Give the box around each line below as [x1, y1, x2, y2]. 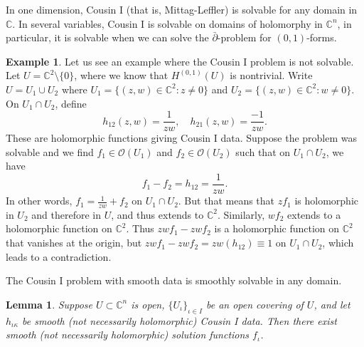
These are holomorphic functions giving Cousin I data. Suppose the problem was [6, 130, 358, 145]
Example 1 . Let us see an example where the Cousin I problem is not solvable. [6, 53, 354, 68]
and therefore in [31, 207, 101, 222]
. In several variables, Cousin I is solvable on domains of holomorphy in [12, 16, 323, 31]
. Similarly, [217, 207, 265, 222]
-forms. [306, 30, 337, 45]
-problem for [217, 30, 272, 45]
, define [55, 95, 87, 110]
